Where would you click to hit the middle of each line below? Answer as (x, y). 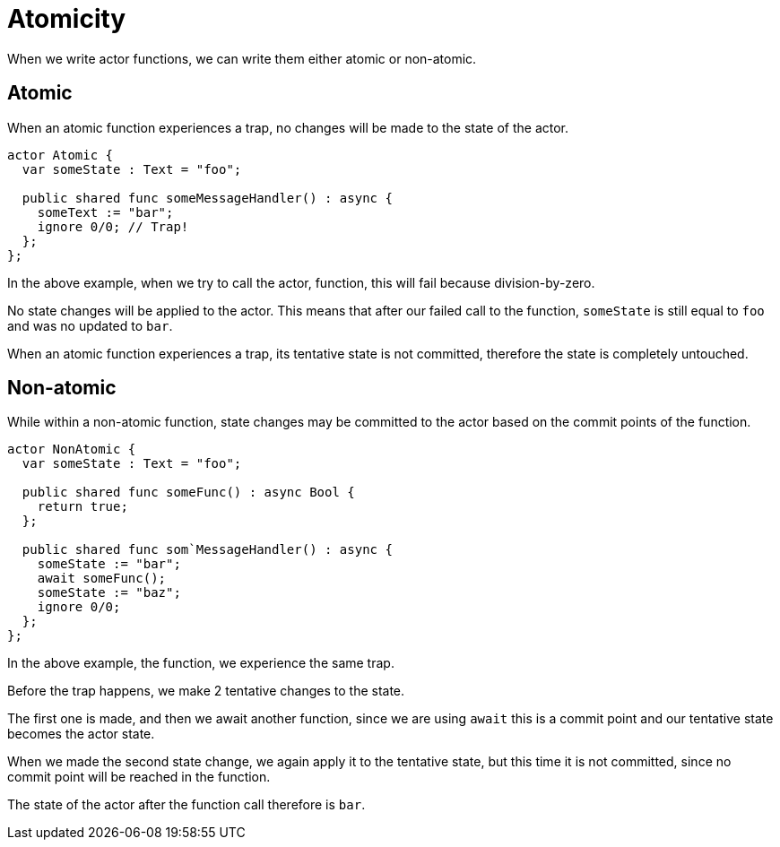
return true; (82, 507)
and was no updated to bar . (90, 325)
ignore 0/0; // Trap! (113, 226)
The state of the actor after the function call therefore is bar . (186, 805)
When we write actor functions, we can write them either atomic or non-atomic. (242, 58)
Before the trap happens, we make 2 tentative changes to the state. (206, 691)
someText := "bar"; (105, 212)
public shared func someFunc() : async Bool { (188, 493)
